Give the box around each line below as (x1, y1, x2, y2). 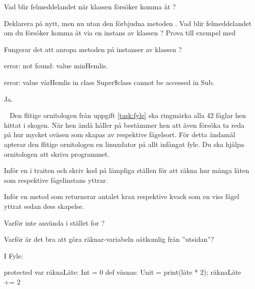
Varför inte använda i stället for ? (4, 217, 105, 228)
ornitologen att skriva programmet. (4, 148, 110, 159)
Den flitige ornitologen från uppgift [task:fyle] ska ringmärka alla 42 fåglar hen (9, 110, 246, 120)
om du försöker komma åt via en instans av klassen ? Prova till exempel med (4, 28, 236, 38)
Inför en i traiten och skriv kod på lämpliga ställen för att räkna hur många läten (4, 165, 249, 175)
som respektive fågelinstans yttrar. (4, 174, 108, 185)
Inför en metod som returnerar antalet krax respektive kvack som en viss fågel (4, 191, 239, 202)
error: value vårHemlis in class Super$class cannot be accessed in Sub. (4, 77, 215, 87)
